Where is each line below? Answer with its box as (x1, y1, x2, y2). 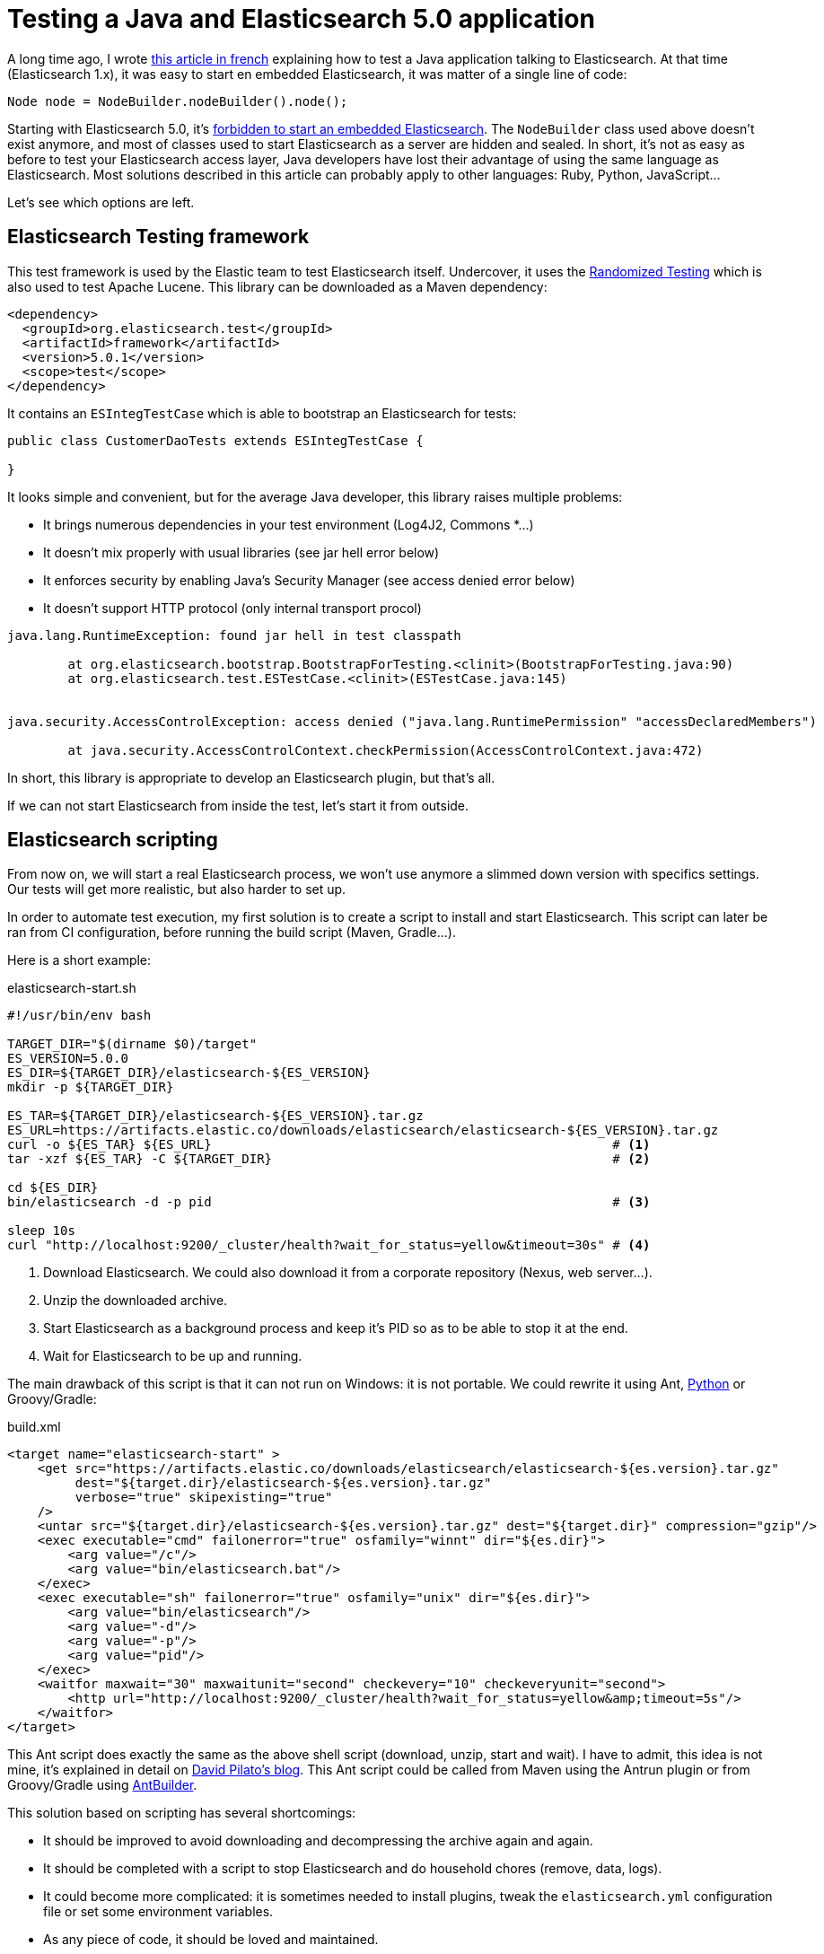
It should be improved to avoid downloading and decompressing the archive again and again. (43, 1833, 593, 1849)
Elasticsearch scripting (7, 828, 218, 852)
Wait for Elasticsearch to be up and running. (43, 1348, 302, 1364)
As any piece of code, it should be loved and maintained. (43, 1932, 379, 1948)
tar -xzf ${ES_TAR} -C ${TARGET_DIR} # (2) (7, 1152, 651, 1167)
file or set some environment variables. (43, 1904, 274, 1920)
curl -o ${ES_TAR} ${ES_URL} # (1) (7, 1137, 651, 1152)
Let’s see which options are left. (7, 194, 195, 210)
